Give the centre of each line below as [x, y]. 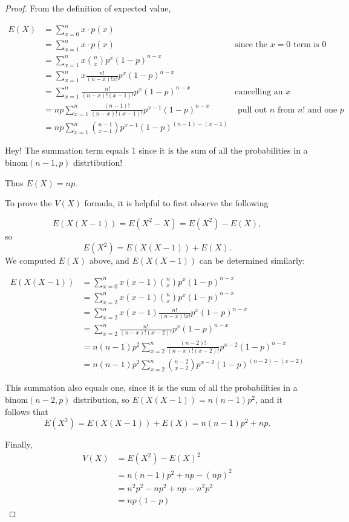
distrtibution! [98, 162]
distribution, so [101, 400]
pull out [252, 110]
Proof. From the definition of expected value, [88, 8]
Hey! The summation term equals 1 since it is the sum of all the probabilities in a [156, 150]
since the [251, 45]
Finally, [19, 444]
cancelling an [259, 92]
